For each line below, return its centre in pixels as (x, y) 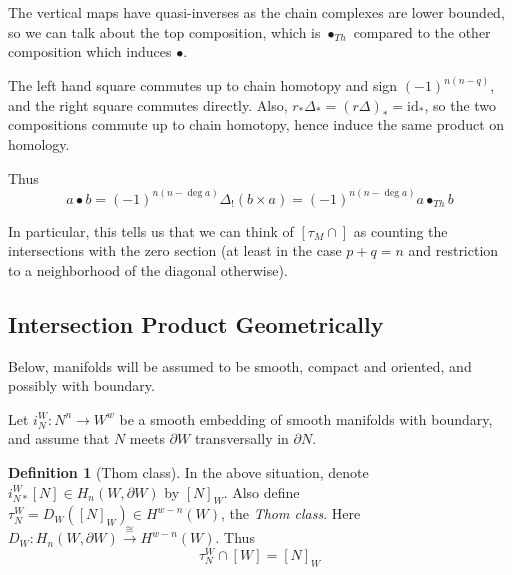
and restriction (453, 250)
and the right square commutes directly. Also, (148, 104)
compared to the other (422, 31)
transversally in (241, 438)
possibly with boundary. (81, 385)
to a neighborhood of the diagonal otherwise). (148, 269)
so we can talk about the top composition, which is (164, 31)
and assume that (59, 438)
